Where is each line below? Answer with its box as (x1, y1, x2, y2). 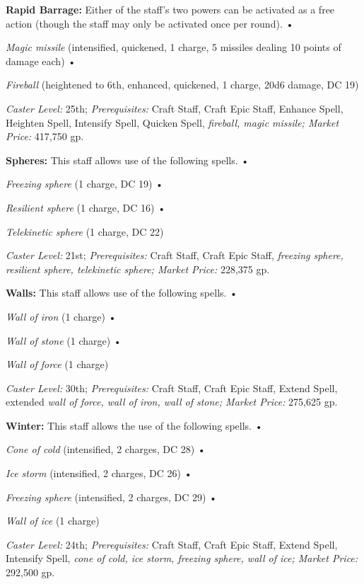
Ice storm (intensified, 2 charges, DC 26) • (6, 466, 192, 481)
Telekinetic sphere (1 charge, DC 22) (6, 224, 164, 239)
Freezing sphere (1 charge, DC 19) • (6, 176, 163, 191)
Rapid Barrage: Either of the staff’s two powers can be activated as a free (6, 2, 335, 16)
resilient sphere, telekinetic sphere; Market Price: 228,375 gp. (6, 261, 270, 276)
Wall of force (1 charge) (6, 357, 109, 372)
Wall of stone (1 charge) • (6, 333, 122, 348)
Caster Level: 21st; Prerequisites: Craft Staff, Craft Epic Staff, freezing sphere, (6, 248, 344, 263)
